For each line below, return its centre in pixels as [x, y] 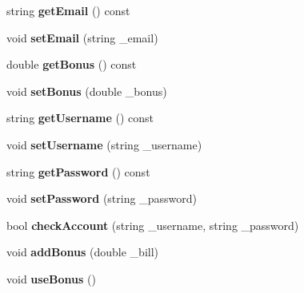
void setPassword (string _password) [102, 198]
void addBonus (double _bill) [83, 252]
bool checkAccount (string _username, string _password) [153, 225]
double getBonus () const [72, 64]
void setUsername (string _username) [104, 144]
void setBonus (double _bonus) [87, 91]
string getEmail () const [68, 10]
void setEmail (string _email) [82, 37]
